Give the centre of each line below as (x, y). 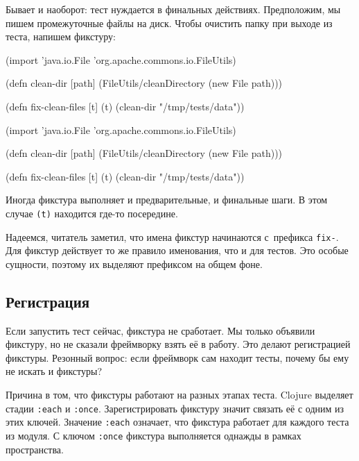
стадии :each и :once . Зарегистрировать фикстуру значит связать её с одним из (175, 408)
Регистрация (48, 301)
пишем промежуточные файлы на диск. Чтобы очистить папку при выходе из (169, 23)
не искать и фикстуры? (54, 371)
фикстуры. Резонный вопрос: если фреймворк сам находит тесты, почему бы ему (177, 357)
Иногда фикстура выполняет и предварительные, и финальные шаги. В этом (167, 200)
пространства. (35, 449)
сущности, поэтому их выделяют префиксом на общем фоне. (134, 263)
